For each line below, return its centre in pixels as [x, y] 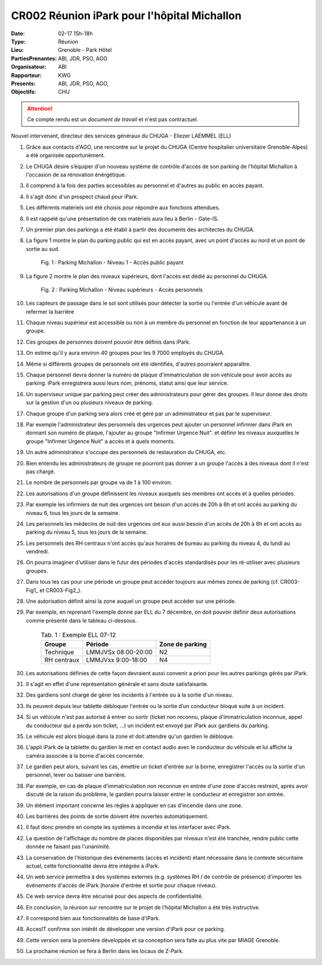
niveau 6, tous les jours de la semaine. [73, 513]
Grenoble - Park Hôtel [85, 50]
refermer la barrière [50, 311]
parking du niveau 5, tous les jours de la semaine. [87, 532]
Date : [18, 33]
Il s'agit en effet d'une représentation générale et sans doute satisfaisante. [117, 684]
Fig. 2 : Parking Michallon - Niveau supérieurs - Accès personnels [122, 289]
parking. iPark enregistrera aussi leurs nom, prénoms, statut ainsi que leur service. [127, 383]
